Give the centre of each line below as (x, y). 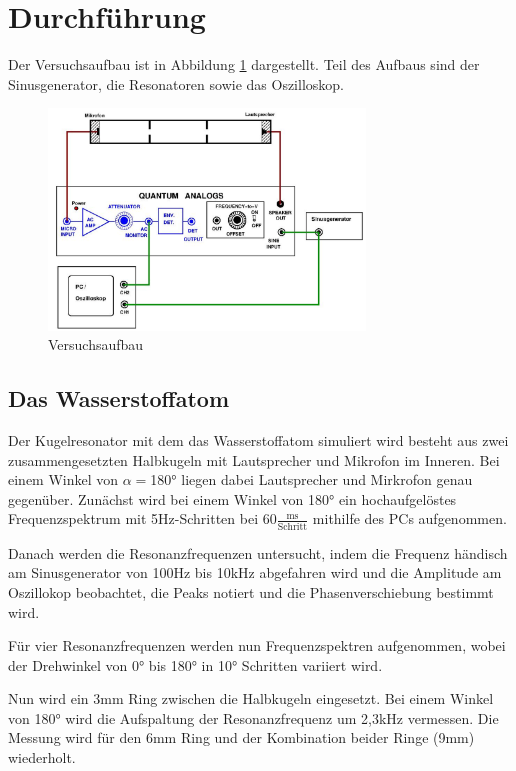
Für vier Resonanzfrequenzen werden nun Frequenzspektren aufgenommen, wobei (257, 645)
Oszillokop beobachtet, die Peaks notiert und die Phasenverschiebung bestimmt (251, 591)
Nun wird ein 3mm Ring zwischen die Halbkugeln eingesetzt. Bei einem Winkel (251, 698)
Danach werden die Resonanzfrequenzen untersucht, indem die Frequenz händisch (258, 552)
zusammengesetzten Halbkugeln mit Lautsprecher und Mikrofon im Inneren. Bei (254, 459)
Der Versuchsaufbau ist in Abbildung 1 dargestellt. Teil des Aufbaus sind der (244, 64)
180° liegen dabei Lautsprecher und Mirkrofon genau (311, 479)
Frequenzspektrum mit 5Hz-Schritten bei (133, 518)
